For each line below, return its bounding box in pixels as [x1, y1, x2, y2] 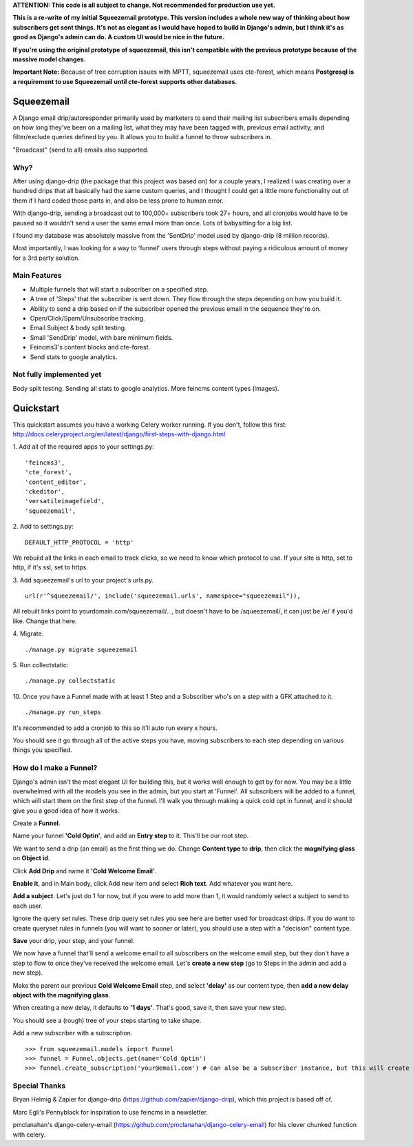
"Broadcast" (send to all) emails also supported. [12, 145, 149, 154]
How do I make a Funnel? [12, 763, 98, 773]
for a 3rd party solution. [12, 254, 81, 262]
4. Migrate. [12, 629, 44, 638]
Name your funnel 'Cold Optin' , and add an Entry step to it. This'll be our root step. [12, 831, 249, 840]
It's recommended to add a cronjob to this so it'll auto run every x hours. [12, 724, 218, 732]
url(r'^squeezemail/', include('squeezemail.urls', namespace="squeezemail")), [25, 592, 301, 600]
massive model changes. [12, 55, 86, 63]
